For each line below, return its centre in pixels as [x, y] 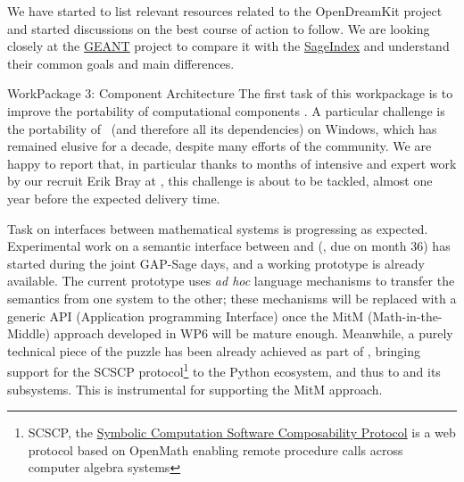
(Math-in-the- [405, 316]
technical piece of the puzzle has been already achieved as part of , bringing [214, 350]
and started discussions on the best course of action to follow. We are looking [219, 28]
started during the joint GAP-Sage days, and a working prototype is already [216, 263]
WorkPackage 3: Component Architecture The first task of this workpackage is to [230, 93]
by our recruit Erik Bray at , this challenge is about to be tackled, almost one [220, 181]
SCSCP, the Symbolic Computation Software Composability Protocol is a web [242, 432]
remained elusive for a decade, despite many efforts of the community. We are [220, 146]
